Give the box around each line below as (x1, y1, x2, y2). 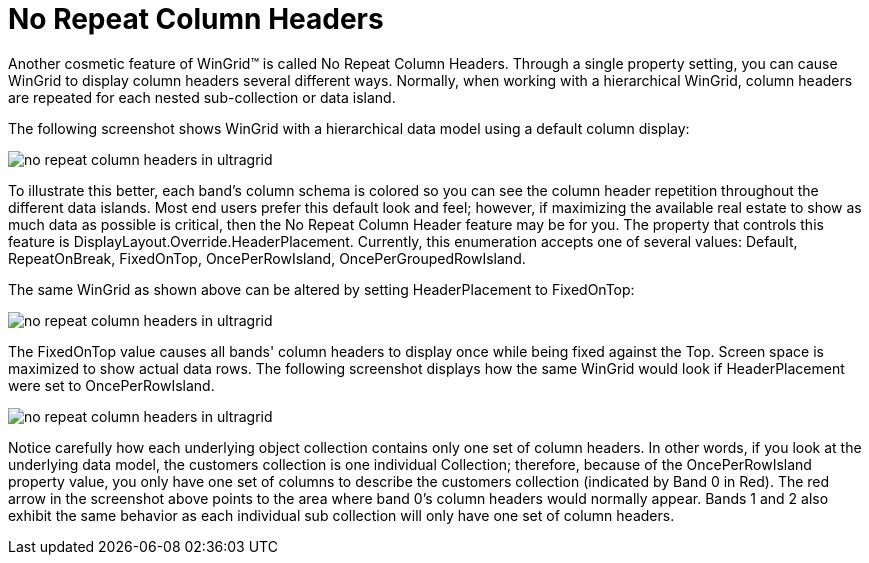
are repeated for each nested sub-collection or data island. (8, 88, 396, 106)
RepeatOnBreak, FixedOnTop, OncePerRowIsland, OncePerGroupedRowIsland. (8, 249, 526, 267)
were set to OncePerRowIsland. (8, 376, 215, 394)
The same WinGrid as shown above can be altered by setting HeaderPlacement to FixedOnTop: (8, 280, 635, 298)
